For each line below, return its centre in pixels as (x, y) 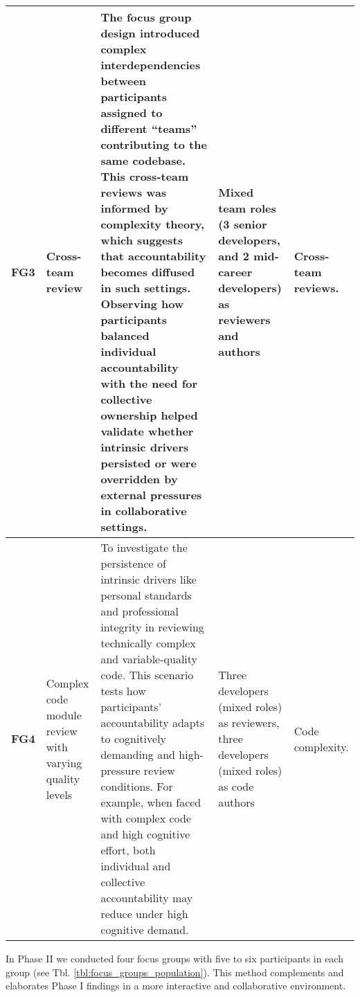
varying (64, 762)
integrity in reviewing (152, 627)
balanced (125, 335)
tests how (123, 691)
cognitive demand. (145, 929)
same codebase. (143, 160)
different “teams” (149, 128)
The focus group (146, 17)
